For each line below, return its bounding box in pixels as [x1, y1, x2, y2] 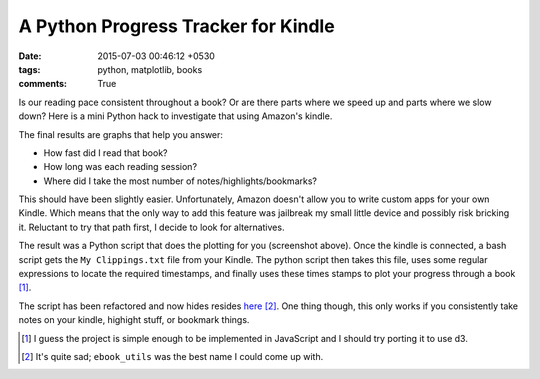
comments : [18, 78, 67, 90]
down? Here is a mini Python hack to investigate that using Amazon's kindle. [18, 110, 333, 122]
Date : [18, 50, 42, 62]
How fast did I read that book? [43, 146, 168, 159]
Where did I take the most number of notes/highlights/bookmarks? [43, 175, 317, 187]
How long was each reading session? [43, 161, 198, 173]
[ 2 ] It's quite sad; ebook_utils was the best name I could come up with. [21, 350, 324, 362]
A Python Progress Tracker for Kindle [18, 15, 335, 37]
